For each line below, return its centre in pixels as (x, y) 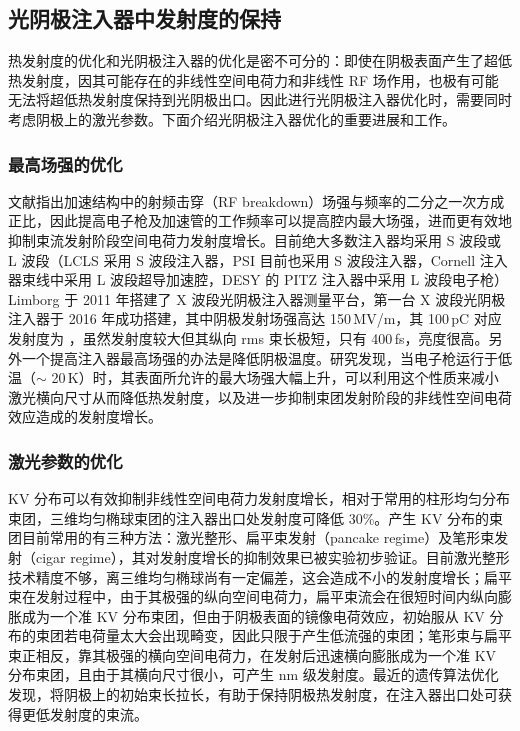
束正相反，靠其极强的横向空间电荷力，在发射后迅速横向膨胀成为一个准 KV (252, 654)
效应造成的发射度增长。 (85, 416)
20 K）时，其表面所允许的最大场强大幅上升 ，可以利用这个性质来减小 (275, 377)
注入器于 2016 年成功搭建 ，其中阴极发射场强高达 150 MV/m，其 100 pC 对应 (255, 318)
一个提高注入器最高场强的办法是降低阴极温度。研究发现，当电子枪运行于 (259, 357)
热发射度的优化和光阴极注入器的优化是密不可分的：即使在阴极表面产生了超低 (260, 60)
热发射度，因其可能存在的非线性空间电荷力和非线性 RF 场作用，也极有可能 (253, 79)
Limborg (34, 298)
